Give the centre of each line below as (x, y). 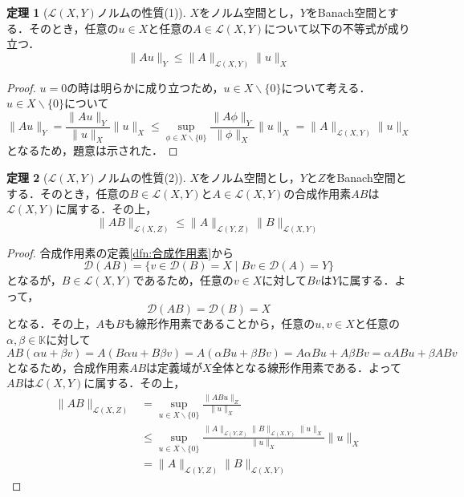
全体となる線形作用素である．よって (306, 367)
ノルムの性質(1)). (141, 12)
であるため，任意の (183, 280)
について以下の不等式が (326, 28)
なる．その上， (57, 323)
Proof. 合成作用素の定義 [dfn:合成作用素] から (120, 252)
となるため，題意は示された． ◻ (92, 150)
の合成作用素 (317, 193)
